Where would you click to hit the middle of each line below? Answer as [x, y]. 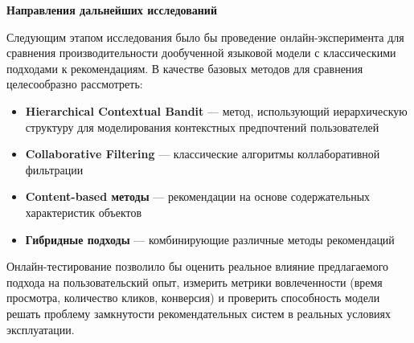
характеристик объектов [84, 212]
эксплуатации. [41, 329]
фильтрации [54, 169]
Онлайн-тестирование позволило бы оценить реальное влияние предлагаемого [198, 266]
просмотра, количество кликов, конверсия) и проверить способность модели [193, 298]
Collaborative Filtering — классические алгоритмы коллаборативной [203, 154]
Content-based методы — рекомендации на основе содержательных [198, 196]
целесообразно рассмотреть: [75, 84]
